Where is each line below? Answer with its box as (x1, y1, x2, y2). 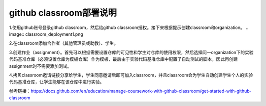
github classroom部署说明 (9, 7, 117, 18)
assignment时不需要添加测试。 (9, 63, 72, 69)
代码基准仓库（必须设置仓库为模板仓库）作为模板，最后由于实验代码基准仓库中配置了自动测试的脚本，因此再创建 (9, 56, 238, 62)
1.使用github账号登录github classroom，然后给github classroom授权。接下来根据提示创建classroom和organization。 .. (9, 25, 249, 30)
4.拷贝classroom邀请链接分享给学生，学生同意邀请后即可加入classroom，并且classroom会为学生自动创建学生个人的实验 (9, 72, 253, 78)
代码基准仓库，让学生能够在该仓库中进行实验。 (9, 79, 104, 85)
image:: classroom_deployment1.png (9, 31, 83, 37)
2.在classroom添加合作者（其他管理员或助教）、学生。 (9, 40, 118, 46)
